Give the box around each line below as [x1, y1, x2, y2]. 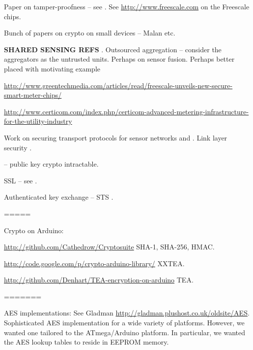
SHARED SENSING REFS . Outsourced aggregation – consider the [4, 44, 222, 54]
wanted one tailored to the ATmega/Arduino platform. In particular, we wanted [4, 327, 245, 337]
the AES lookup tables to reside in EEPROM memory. [4, 337, 169, 347]
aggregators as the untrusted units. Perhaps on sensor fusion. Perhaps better [4, 54, 235, 64]
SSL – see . [4, 175, 37, 185]
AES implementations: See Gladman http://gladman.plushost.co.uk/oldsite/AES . [4, 308, 250, 318]
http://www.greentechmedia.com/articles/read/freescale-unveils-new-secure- [4, 80, 233, 90]
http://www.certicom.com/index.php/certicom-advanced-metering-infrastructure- [4, 106, 249, 116]
